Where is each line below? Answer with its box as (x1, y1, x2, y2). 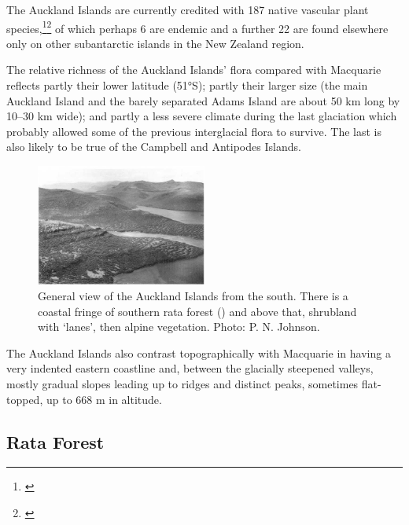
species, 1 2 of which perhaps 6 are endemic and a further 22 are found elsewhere (6, 17, 389, 36)
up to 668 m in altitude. (46, 391, 162, 407)
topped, (6, 391, 43, 407)
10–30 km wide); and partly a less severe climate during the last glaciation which (6, 108, 397, 124)
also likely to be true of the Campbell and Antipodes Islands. (6, 138, 301, 155)
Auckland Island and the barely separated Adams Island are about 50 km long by (6, 92, 400, 108)
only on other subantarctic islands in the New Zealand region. (6, 35, 304, 51)
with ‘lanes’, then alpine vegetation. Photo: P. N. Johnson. (38, 318, 320, 335)
